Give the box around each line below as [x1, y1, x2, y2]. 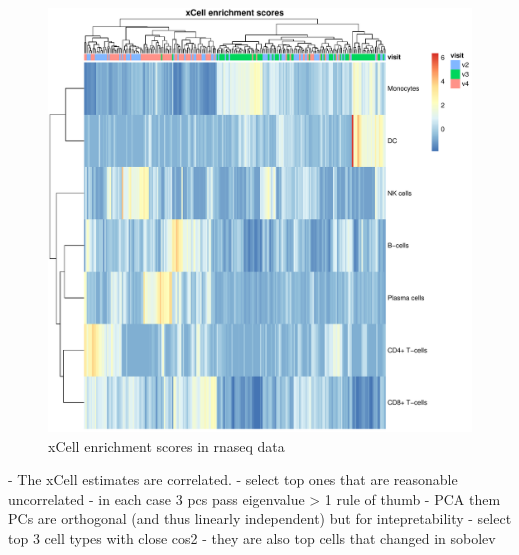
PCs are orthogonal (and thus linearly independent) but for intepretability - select [8, 508, 512, 529]
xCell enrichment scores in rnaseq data [48, 435, 285, 456]
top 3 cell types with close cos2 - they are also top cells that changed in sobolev [8, 527, 496, 548]
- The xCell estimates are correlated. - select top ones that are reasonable [8, 469, 458, 490]
